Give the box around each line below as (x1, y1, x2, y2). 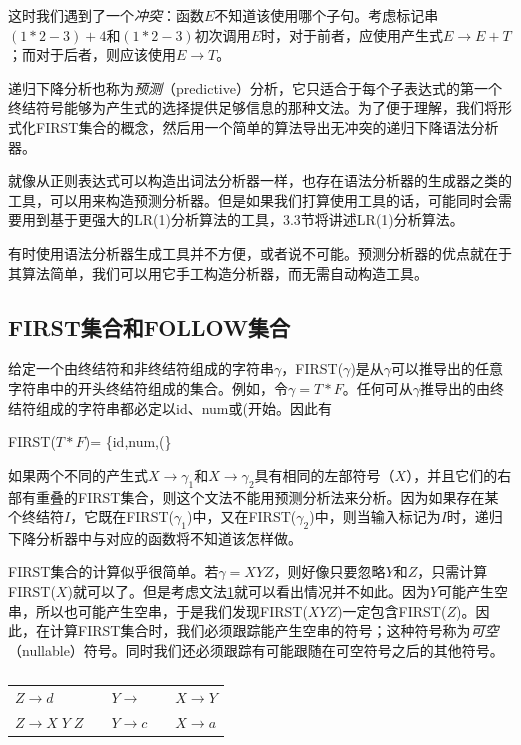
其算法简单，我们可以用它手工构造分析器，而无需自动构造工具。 (8, 262, 428, 283)
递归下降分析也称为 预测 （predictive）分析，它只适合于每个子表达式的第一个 (8, 77, 502, 98)
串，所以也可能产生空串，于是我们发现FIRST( (8, 600, 308, 621)
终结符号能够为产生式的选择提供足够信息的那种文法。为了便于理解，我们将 (8, 97, 498, 118)
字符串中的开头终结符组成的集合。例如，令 (8, 377, 288, 398)
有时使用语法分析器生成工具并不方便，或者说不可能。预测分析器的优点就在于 (8, 242, 512, 263)
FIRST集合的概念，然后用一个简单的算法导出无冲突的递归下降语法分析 (35, 116, 499, 137)
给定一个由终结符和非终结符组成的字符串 (8, 358, 274, 379)
